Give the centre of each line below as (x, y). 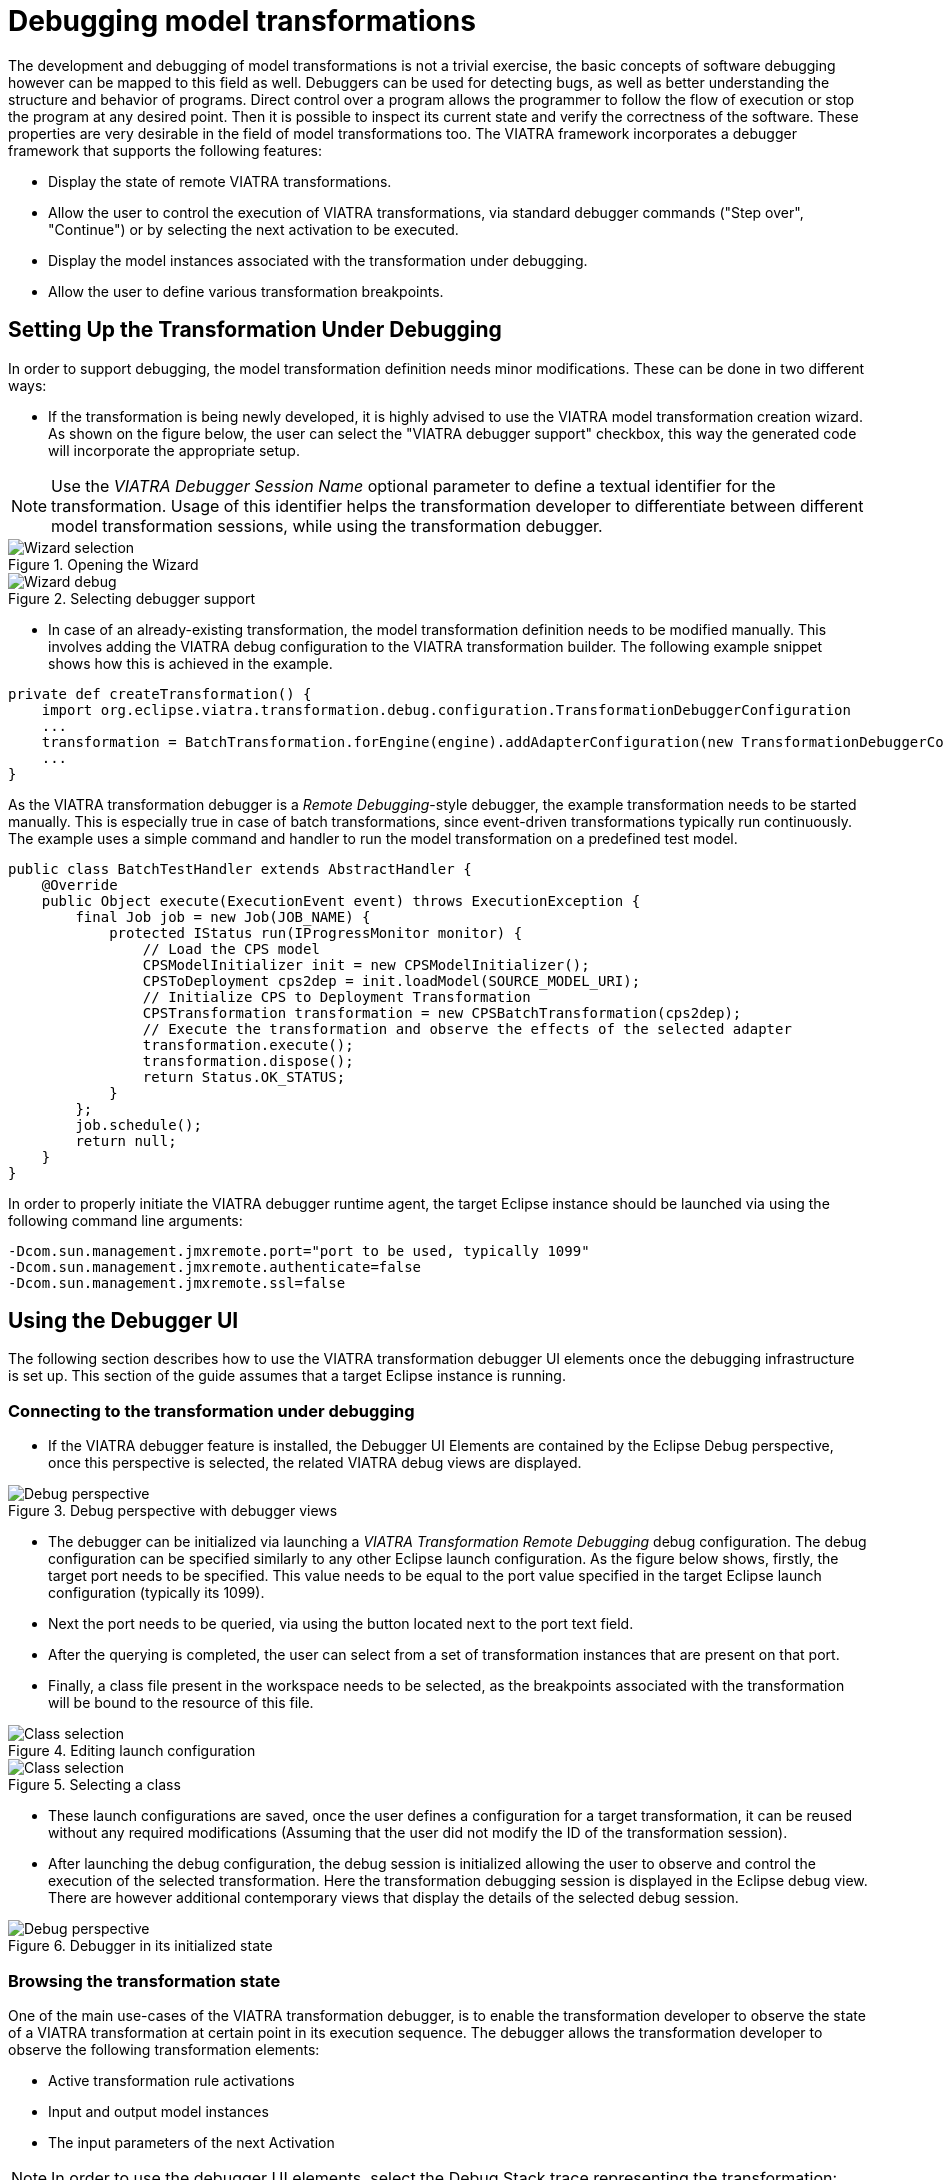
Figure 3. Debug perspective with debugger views (173, 1511)
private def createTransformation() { (160, 693)
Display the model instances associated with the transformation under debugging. (318, 260)
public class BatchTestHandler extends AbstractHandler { (240, 868)
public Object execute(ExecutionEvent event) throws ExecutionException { (341, 900)
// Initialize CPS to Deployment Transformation (336, 996)
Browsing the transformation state (144, 1980)
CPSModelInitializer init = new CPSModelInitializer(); (366, 964)
